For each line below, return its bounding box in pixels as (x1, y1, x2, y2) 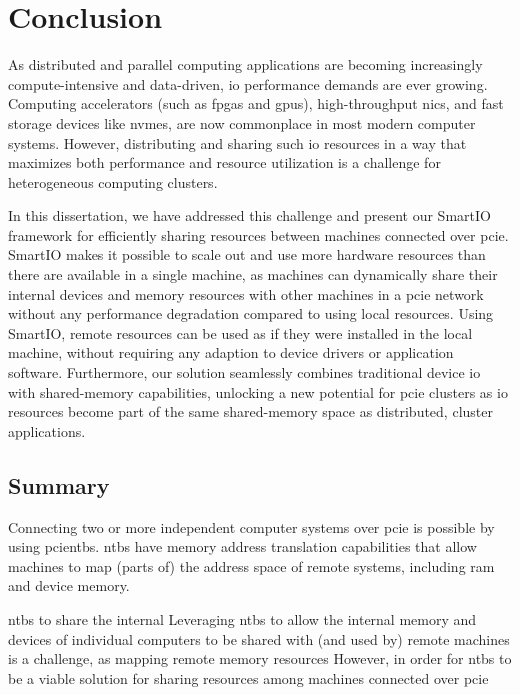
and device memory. (8, 575, 130, 596)
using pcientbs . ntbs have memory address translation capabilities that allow (8, 536, 477, 557)
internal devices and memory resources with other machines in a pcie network (8, 283, 484, 304)
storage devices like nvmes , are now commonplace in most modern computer (8, 112, 476, 133)
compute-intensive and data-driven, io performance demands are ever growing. (8, 73, 488, 94)
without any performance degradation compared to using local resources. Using (8, 303, 494, 324)
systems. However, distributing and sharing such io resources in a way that (8, 132, 467, 153)
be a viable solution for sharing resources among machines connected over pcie (8, 667, 489, 688)
